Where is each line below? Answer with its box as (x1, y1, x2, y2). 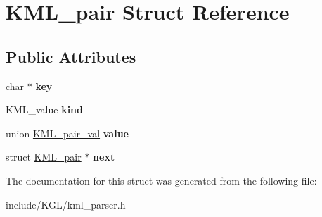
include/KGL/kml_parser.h (6, 197, 126, 211)
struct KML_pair (6, 149, 82, 164)
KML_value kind (6, 102, 84, 117)
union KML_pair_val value (6, 125, 129, 140)
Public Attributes (6, 45, 136, 67)
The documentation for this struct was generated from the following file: (6, 173, 317, 187)
